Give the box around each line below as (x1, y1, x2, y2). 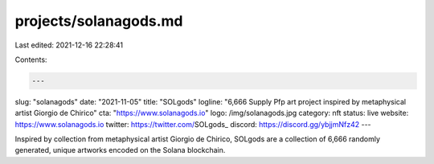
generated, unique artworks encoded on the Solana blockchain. (14, 146, 226, 155)
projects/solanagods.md (14, 12, 184, 30)
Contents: (14, 55, 47, 64)
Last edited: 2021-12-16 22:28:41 (14, 40, 124, 50)
